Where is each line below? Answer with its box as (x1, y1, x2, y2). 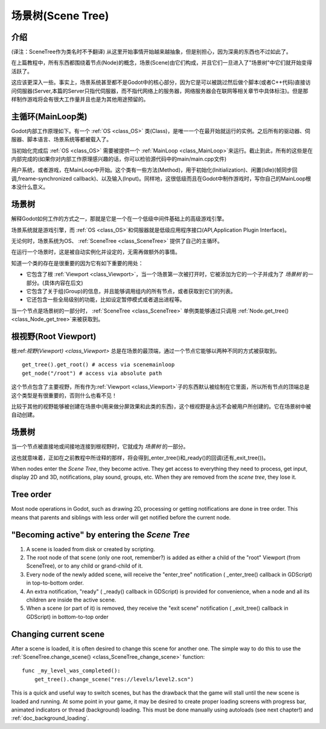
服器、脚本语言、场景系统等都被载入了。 (11, 136, 112, 143)
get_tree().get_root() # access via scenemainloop (22, 361, 175, 368)
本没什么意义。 (11, 183, 48, 190)
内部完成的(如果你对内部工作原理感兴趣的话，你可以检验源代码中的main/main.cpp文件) (11, 155, 227, 163)
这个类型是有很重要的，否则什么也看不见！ (11, 392, 117, 399)
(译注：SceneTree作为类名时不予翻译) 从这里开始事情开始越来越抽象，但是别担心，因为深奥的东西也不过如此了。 (11, 48, 292, 56)
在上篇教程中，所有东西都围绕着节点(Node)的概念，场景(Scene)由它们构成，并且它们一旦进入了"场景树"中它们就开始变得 (11, 59, 312, 66)
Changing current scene (11, 629, 105, 639)
